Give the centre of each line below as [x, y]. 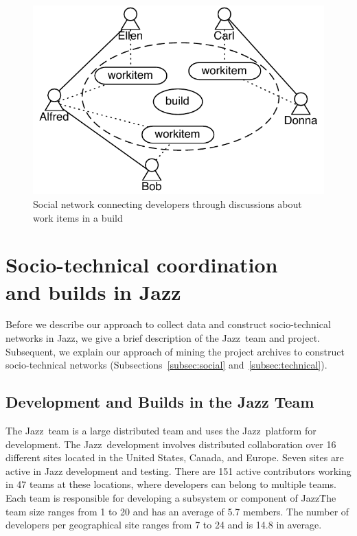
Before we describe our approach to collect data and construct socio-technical [168, 324]
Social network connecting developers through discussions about [168, 203]
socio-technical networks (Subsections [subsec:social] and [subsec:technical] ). [166, 365]
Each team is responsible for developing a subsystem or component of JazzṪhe [171, 498]
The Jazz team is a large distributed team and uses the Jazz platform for [161, 431]
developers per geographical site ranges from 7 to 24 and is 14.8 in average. [164, 525]
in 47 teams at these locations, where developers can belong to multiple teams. [171, 484]
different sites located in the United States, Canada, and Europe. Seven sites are [175, 457]
